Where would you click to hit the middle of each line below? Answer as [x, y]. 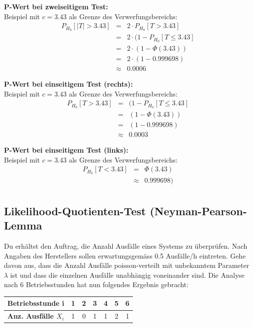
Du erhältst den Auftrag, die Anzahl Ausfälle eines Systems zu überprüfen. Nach [126, 245]
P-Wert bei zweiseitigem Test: [56, 6]
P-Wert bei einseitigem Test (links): [66, 150]
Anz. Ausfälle [31, 316]
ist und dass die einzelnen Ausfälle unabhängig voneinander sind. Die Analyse [127, 275]
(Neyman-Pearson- [198, 211]
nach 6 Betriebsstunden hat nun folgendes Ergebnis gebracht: [96, 284]
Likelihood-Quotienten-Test [75, 211]
